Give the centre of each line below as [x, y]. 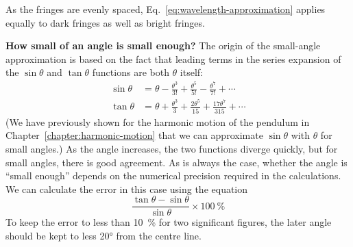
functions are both [131, 72]
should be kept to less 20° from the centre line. [104, 236]
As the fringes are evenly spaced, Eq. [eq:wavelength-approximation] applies [166, 9]
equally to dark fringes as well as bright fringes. [105, 22]
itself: [191, 72]
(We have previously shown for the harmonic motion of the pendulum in [158, 121]
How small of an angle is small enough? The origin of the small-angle [163, 45]
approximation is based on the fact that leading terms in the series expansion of [173, 58]
